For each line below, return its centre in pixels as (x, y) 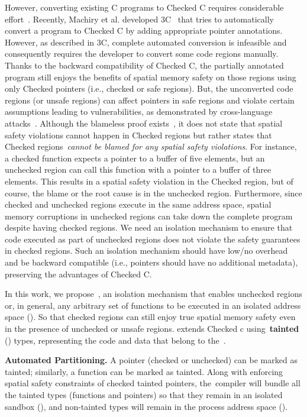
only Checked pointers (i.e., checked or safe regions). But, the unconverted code (149, 88)
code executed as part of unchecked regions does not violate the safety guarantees (153, 239)
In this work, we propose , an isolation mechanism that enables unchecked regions (153, 294)
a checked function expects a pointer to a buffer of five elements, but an (135, 158)
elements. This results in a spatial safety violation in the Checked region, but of (149, 181)
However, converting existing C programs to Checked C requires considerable (144, 7)
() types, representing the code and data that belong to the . (115, 340)
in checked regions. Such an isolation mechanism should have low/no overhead (146, 250)
